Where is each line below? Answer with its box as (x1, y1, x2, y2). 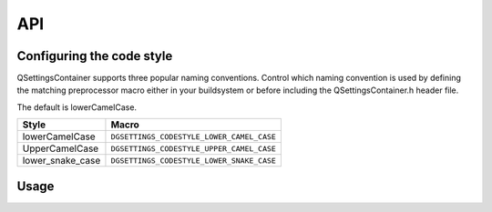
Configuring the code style (16, 48, 173, 64)
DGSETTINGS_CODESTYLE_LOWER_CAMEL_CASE (110, 132, 277, 141)
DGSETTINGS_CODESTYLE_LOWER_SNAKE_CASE (110, 156, 277, 166)
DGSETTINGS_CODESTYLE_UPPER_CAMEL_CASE (110, 144, 277, 154)
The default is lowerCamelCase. (16, 101, 137, 113)
